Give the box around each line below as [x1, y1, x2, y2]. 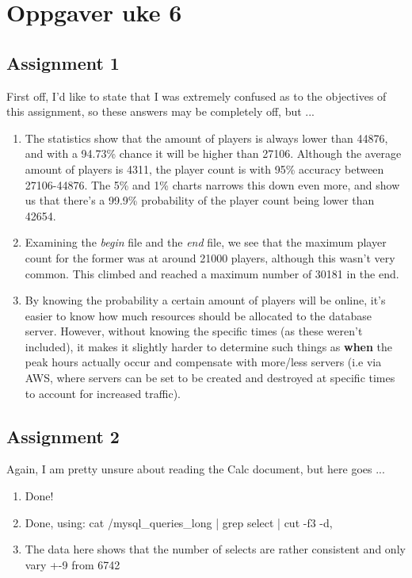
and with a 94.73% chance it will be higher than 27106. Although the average [25, 145, 402, 162]
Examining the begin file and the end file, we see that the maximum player [25, 234, 387, 251]
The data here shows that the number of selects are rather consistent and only [25, 541, 406, 557]
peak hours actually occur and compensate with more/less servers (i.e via [25, 354, 382, 370]
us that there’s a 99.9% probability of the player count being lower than [25, 192, 375, 209]
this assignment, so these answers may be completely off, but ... [6, 103, 315, 120]
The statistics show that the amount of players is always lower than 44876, [25, 129, 388, 146]
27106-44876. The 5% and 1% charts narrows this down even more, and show [25, 176, 400, 193]
